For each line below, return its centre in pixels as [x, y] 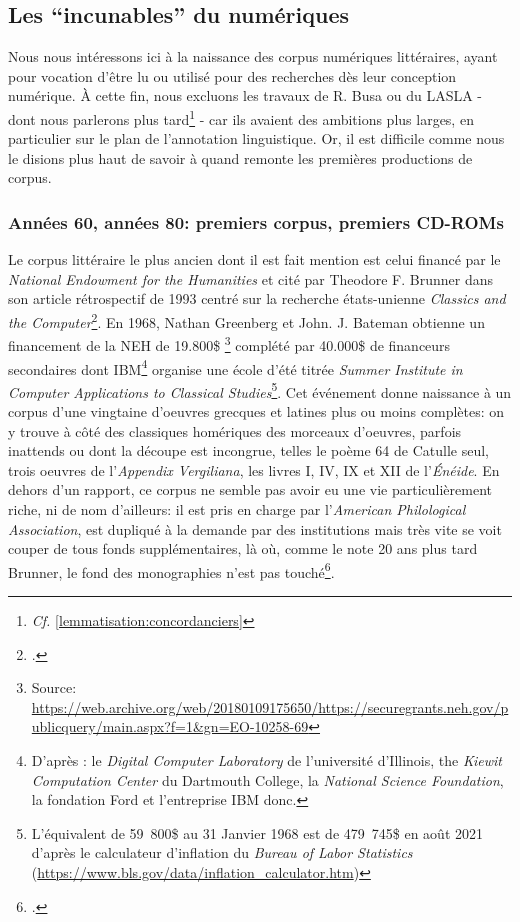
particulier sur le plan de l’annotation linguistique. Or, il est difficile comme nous [256, 138]
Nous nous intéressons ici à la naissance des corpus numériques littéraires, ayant [253, 56]
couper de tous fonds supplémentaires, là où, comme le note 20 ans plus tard [243, 548]
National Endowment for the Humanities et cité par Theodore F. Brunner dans [250, 278]
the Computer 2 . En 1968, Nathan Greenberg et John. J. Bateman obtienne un [246, 320]
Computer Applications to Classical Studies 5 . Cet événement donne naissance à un [260, 390]
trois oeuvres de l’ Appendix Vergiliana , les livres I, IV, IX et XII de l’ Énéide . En [254, 469]
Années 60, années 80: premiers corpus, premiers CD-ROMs [256, 221]
